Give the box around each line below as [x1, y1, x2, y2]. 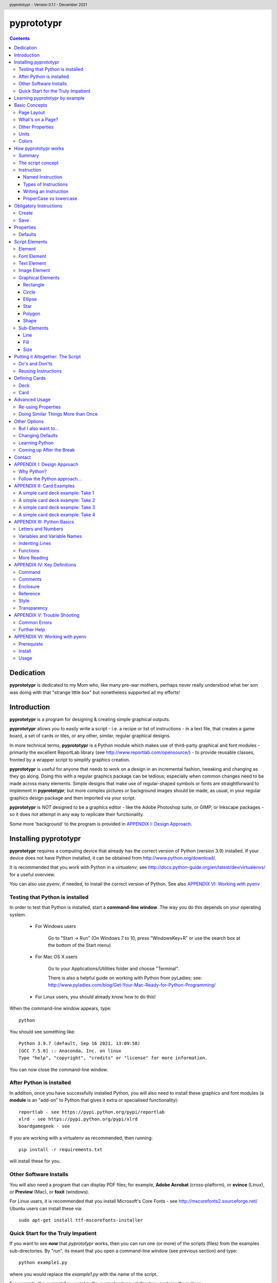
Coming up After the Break [18, 447, 75, 453]
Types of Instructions [23, 181, 68, 187]
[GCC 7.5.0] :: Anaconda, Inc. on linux [18, 1047, 122, 1054]
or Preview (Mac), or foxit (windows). [9, 1189, 90, 1195]
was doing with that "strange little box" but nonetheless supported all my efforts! [9, 689, 180, 695]
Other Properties [18, 124, 54, 130]
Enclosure [18, 583, 40, 590]
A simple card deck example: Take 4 [18, 511, 95, 518]
